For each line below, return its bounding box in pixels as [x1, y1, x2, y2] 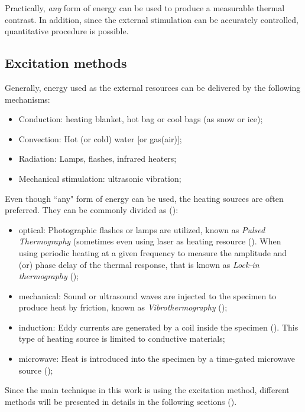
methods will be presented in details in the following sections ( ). [5, 395, 237, 407]
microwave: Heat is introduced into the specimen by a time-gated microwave [18, 352, 296, 365]
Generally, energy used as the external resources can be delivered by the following [5, 81, 301, 93]
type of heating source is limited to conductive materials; [18, 332, 225, 345]
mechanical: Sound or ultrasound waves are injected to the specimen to [18, 289, 277, 302]
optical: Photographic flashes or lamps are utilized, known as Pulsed [18, 223, 265, 236]
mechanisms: [5, 93, 50, 105]
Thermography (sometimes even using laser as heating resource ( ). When [18, 235, 281, 247]
